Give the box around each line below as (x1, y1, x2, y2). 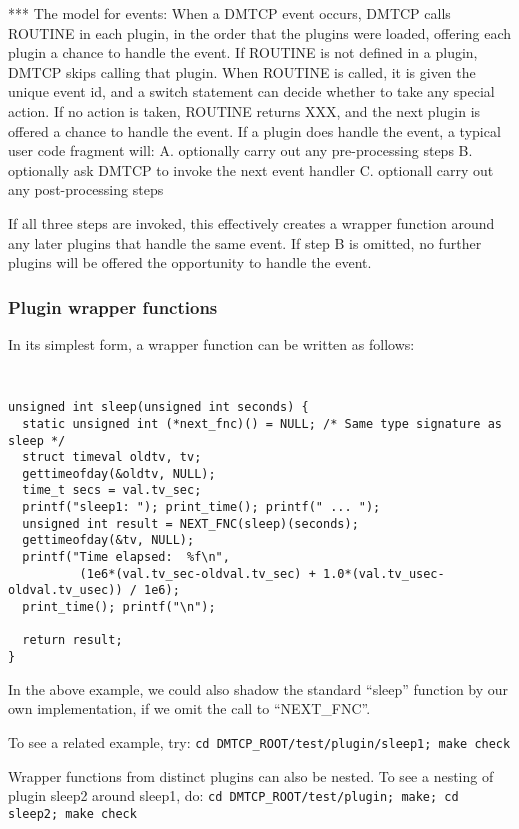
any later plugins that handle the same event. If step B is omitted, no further (8, 232, 482, 253)
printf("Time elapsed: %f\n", (22, 550, 230, 565)
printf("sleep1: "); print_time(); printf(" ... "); (22, 500, 381, 515)
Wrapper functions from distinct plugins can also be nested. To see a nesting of (8, 765, 494, 786)
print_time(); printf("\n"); (22, 600, 216, 615)
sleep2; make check (8, 806, 137, 821)
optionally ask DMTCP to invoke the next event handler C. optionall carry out (8, 159, 494, 180)
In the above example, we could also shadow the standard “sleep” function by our (8, 678, 509, 699)
